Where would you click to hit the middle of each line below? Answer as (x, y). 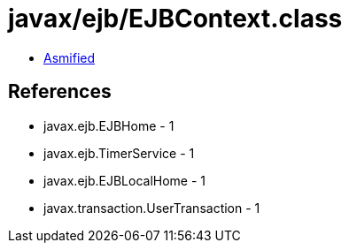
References (60, 92)
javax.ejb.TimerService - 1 (119, 153)
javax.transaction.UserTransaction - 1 (152, 208)
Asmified (70, 57)
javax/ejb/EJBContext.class (175, 19)
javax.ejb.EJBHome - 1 (109, 125)
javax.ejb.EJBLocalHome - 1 (125, 180)
